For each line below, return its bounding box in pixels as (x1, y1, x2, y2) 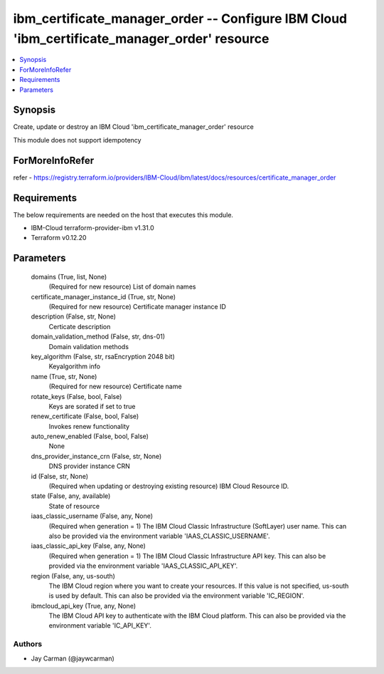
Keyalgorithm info (48, 362, 101, 370)
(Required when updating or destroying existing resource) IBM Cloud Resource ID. (48, 482, 289, 491)
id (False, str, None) (31, 472, 89, 480)
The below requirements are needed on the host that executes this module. (13, 210, 234, 219)
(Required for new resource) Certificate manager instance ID (48, 302, 227, 311)
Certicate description (48, 322, 111, 331)
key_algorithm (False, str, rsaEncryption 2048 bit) (31, 352, 176, 361)
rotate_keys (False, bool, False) (31, 392, 122, 400)
